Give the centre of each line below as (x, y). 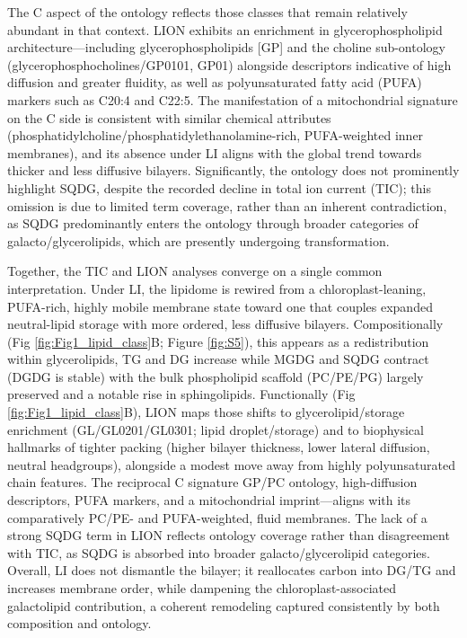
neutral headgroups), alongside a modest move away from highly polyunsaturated (232, 464)
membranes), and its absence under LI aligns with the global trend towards (215, 152)
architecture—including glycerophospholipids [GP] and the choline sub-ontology (226, 47)
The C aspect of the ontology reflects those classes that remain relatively (207, 12)
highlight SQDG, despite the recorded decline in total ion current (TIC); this (219, 187)
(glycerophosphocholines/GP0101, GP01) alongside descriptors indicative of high (229, 64)
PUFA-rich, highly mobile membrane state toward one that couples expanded (220, 306)
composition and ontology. (79, 623)
